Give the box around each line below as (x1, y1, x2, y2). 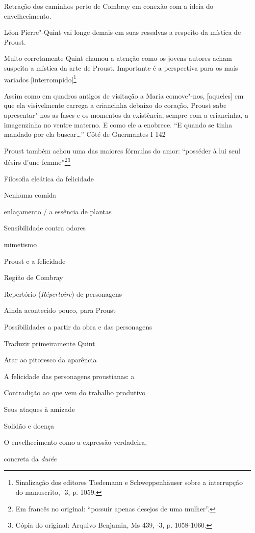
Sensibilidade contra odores (4, 223, 86, 233)
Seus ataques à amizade (4, 404, 75, 414)
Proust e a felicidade (4, 255, 66, 266)
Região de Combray (4, 272, 63, 282)
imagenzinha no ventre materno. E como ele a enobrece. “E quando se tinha (4, 119, 232, 129)
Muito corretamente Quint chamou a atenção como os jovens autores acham (4, 53, 232, 63)
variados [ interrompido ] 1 (4, 73, 76, 84)
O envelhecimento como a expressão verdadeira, (4, 437, 147, 447)
